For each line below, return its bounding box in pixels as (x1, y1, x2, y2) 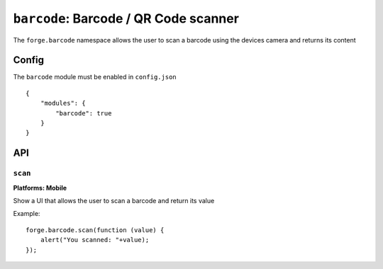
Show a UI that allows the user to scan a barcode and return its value (13, 196, 215, 205)
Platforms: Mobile (13, 183, 67, 192)
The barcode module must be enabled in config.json (13, 73, 177, 81)
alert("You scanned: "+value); (40, 236, 150, 244)
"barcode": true (55, 109, 112, 117)
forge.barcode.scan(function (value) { (26, 226, 165, 234)
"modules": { (40, 99, 86, 108)
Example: (13, 210, 40, 218)
